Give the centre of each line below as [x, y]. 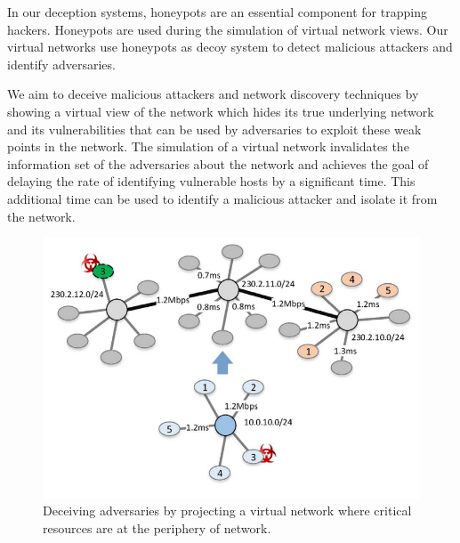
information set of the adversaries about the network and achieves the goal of [218, 163]
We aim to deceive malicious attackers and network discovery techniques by [213, 94]
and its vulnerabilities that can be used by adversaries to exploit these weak [214, 129]
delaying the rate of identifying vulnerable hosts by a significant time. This [211, 181]
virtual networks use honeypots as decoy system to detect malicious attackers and [230, 47]
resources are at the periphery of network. [157, 527]
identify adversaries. [61, 64]
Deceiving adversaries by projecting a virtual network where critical [227, 511]
